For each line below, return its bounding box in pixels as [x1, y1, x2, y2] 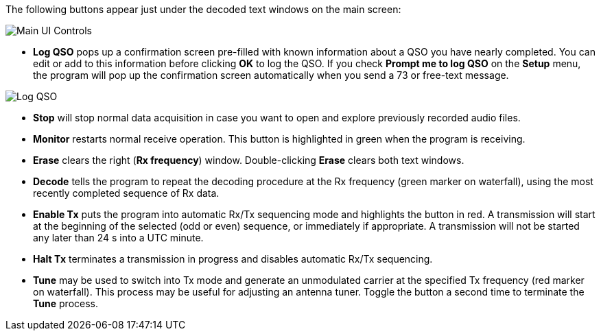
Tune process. [33, 298, 99, 309]
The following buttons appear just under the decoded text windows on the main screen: [5, 3, 401, 15]
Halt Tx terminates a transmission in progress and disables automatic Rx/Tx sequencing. [33, 253, 433, 265]
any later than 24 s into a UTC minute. [33, 232, 204, 243]
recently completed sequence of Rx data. [33, 187, 220, 199]
